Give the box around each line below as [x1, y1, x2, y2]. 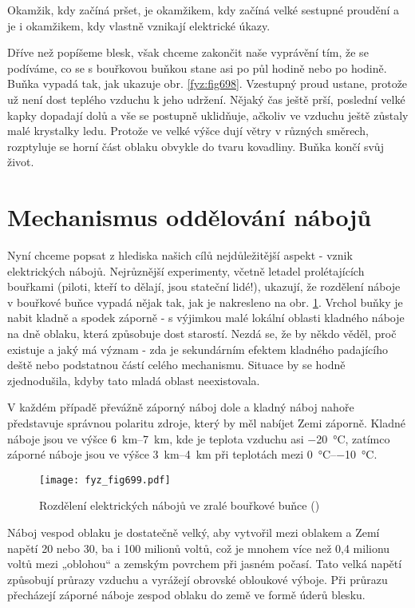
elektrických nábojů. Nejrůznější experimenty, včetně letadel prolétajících [7, 262, 365, 279]
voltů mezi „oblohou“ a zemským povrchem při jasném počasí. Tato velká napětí [7, 555, 402, 572]
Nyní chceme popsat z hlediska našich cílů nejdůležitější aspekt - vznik [7, 247, 353, 264]
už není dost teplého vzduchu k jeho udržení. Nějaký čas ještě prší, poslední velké [7, 90, 405, 107]
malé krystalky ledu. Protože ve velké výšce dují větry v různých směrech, [7, 122, 369, 139]
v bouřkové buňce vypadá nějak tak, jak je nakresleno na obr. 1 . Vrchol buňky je [7, 293, 403, 310]
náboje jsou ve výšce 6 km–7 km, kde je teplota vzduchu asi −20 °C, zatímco [7, 430, 390, 447]
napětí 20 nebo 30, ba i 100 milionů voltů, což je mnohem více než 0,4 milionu [7, 539, 390, 556]
